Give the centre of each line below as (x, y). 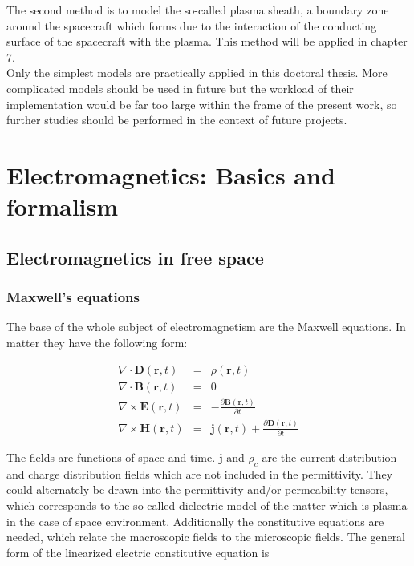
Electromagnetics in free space (135, 257)
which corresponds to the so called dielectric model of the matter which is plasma (207, 505)
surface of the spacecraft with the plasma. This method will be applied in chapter (207, 41)
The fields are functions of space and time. (111, 457)
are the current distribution (329, 457)
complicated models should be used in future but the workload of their (180, 88)
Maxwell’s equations (73, 297)
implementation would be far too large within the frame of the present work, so (202, 104)
